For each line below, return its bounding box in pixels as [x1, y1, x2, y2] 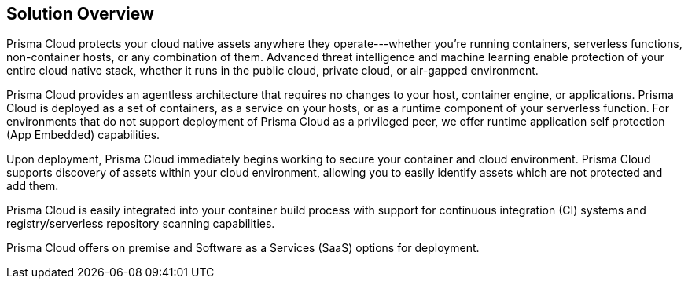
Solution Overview [6, 4, 154, 24]
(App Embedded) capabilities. [6, 128, 160, 142]
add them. [6, 179, 59, 193]
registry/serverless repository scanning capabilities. [6, 217, 275, 231]
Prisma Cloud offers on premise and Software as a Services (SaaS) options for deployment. [6, 241, 480, 255]
